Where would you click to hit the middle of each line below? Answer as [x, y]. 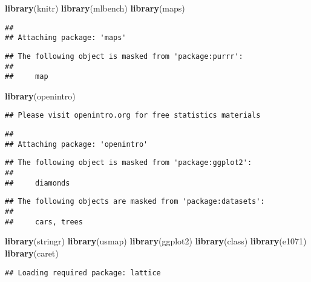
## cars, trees [44, 222]
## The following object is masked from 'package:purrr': [124, 56]
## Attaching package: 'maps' [66, 38]
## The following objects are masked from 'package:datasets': [135, 202]
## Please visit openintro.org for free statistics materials [133, 116]
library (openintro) [40, 96]
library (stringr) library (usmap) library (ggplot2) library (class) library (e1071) [156, 241]
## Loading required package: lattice [83, 273]
